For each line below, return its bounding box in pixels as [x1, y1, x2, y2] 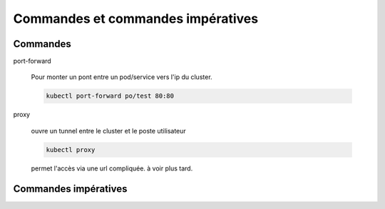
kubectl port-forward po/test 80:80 [46, 92, 175, 100]
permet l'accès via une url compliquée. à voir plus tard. [31, 164, 193, 173]
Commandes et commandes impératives [13, 11, 259, 26]
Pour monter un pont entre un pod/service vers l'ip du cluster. [31, 73, 213, 81]
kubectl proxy [46, 146, 96, 153]
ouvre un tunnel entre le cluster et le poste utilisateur [31, 126, 187, 135]
